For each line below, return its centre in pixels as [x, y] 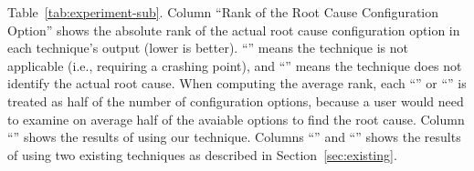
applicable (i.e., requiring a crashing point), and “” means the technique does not [235, 65]
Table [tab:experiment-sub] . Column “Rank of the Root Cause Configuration [223, 12]
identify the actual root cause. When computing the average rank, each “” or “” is [237, 83]
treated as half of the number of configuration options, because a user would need [236, 101]
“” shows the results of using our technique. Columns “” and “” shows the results [234, 137]
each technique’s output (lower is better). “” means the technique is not [208, 48]
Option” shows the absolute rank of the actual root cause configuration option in [234, 30]
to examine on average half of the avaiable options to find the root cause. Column [236, 119]
